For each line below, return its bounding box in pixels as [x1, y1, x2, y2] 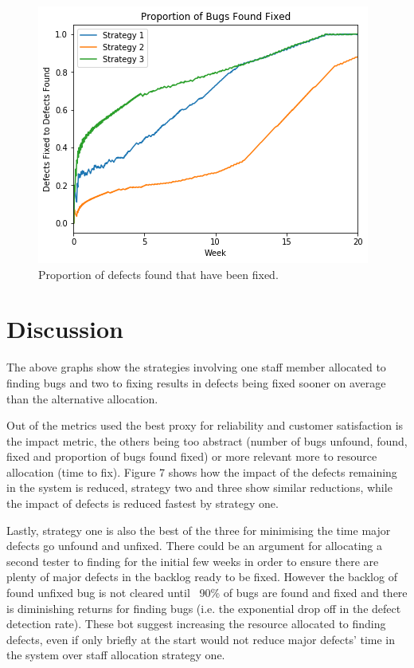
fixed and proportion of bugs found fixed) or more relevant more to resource [6, 448, 377, 465]
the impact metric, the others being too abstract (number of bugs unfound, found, [6, 432, 408, 449]
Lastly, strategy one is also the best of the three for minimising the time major [6, 521, 391, 538]
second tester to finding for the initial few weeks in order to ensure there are [6, 552, 379, 569]
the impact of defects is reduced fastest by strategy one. [6, 495, 279, 512]
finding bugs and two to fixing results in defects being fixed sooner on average [6, 374, 386, 391]
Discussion [6, 312, 123, 345]
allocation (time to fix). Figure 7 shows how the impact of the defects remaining [6, 463, 397, 480]
